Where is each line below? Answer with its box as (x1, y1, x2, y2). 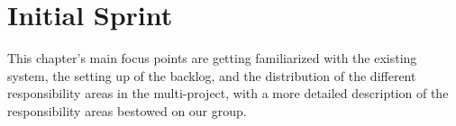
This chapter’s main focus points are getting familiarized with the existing (7, 49, 417, 67)
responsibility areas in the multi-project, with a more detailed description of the (7, 84, 449, 103)
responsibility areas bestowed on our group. (7, 101, 247, 120)
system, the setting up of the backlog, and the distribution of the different (7, 66, 416, 85)
